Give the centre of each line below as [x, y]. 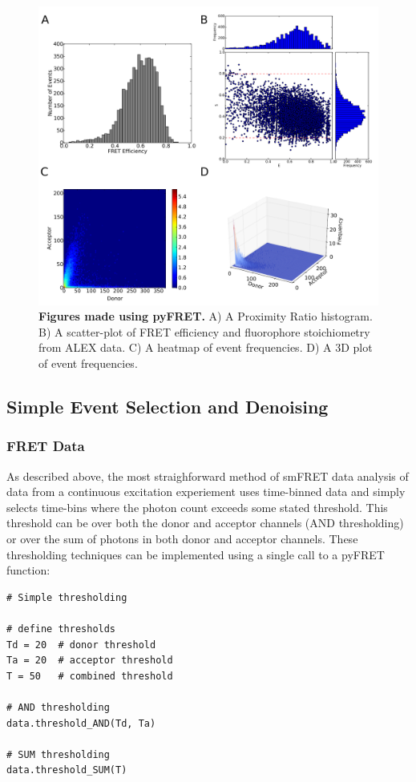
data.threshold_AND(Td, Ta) [81, 723]
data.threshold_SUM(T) [67, 770]
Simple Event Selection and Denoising [168, 407]
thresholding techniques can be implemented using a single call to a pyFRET [196, 554]
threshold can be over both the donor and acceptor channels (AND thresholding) [205, 523]
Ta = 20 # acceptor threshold [90, 661]
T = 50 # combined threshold [90, 676]
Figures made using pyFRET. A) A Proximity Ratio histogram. [206, 316]
